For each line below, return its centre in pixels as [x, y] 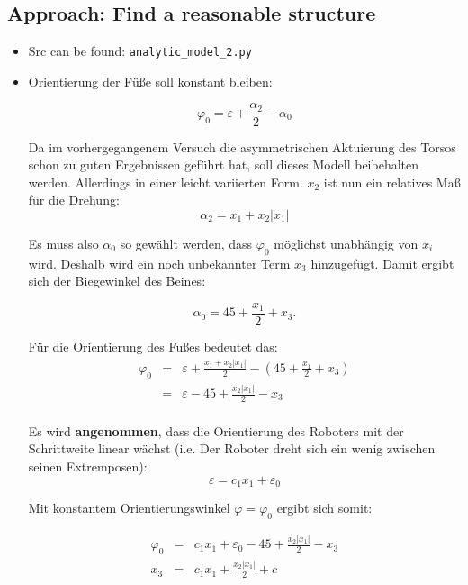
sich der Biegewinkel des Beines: [117, 281]
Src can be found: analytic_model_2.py [140, 51]
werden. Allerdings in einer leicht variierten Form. [166, 182]
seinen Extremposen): [88, 466]
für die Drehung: [74, 200]
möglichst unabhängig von [346, 243]
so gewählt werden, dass [186, 243]
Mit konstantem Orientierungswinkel [129, 508]
